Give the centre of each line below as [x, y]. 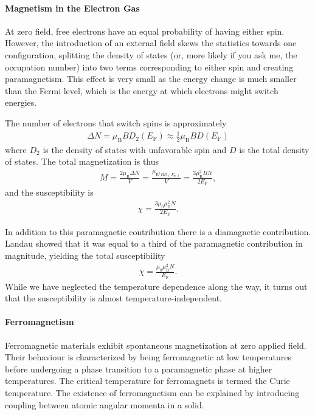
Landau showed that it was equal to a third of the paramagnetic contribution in [154, 243]
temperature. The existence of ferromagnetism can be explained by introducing [152, 393]
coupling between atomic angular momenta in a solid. [105, 404]
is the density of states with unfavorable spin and [135, 149]
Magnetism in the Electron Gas [72, 8]
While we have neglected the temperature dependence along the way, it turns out [156, 286]
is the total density [274, 149]
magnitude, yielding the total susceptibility [85, 256]
